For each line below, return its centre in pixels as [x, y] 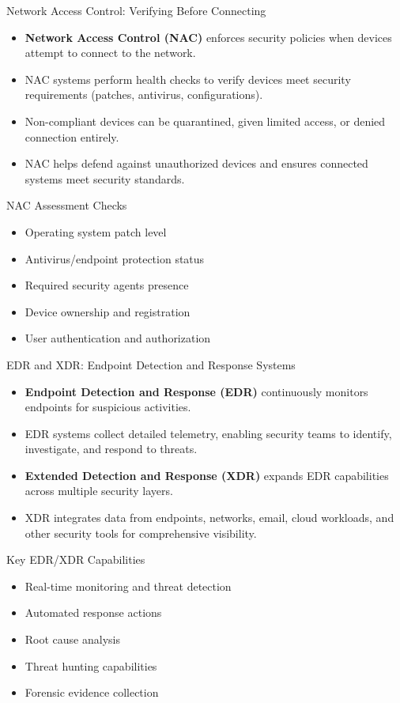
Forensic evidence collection [92, 692]
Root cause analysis [72, 639]
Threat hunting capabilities [91, 665]
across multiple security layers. [99, 491]
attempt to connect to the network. [110, 53]
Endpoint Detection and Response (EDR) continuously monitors [196, 391]
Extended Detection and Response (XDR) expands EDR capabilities [207, 475]
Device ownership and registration [108, 311]
